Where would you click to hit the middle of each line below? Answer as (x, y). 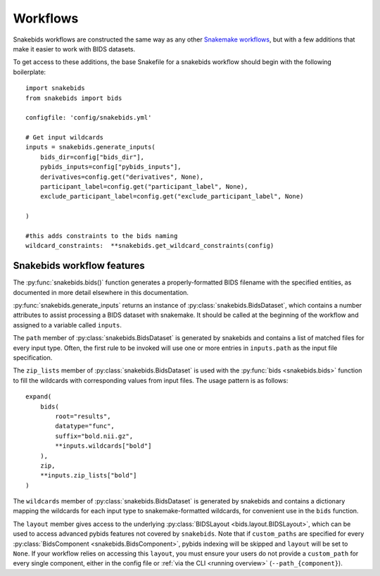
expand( (39, 397)
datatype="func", (85, 426)
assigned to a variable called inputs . (68, 325)
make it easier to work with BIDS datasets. (74, 49)
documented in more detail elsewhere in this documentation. (101, 292)
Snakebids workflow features (79, 266)
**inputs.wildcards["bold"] (103, 446)
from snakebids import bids (74, 98)
